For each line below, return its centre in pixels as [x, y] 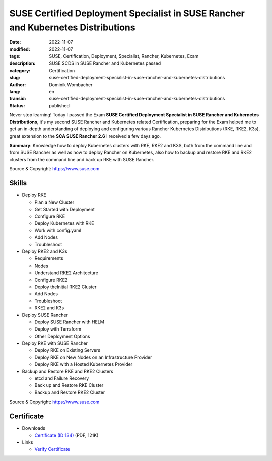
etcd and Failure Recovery [62, 378]
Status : [17, 105]
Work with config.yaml [58, 230]
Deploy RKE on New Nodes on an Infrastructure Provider [93, 357]
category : [20, 70]
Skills [18, 183]
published [59, 105]
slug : [15, 78]
